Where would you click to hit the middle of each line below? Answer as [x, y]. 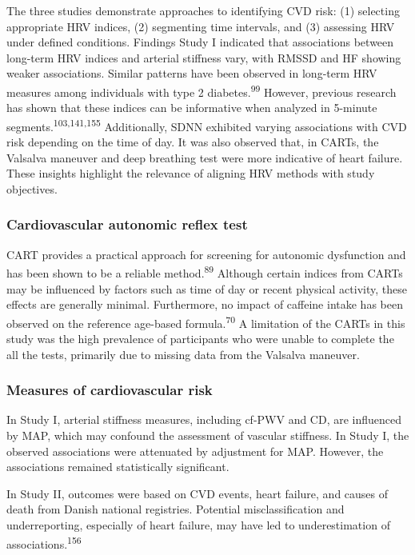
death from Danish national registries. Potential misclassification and [176, 509]
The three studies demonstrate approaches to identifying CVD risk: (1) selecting [203, 10]
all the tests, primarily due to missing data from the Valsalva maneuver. [183, 354]
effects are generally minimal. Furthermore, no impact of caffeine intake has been [205, 304]
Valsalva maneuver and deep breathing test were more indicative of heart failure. [205, 157]
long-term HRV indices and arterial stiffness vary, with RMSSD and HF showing [204, 57]
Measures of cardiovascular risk [110, 390]
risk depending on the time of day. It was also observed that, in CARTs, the [193, 142]
